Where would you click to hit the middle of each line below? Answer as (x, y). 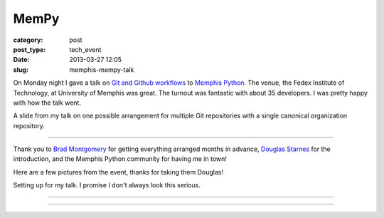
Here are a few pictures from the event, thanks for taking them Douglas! (118, 172)
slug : (21, 69)
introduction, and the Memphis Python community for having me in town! (120, 159)
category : (28, 40)
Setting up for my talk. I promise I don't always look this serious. (107, 185)
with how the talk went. (47, 103)
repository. (29, 125)
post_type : (30, 49)
